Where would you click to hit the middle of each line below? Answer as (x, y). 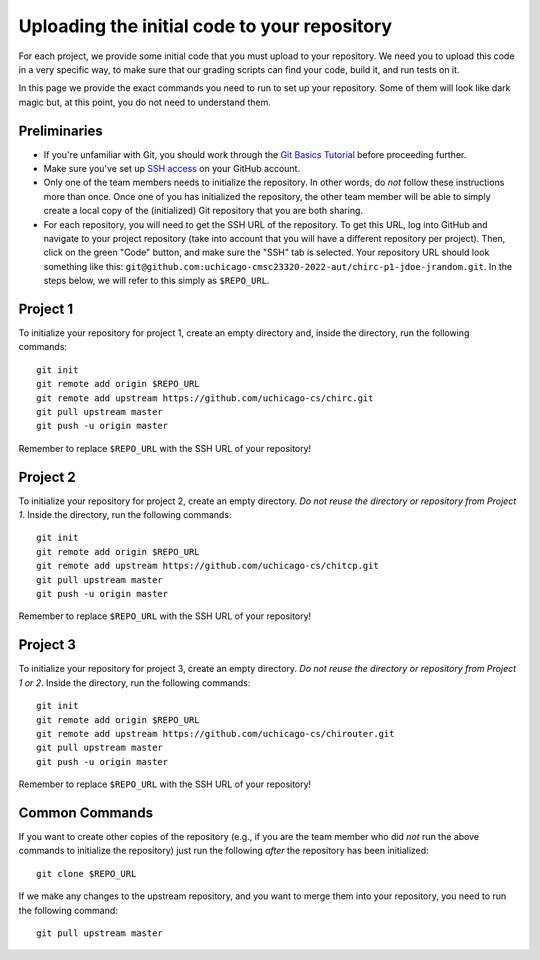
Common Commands (86, 812)
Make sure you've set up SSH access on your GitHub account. (171, 169)
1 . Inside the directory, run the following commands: (125, 515)
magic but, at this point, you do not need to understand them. (145, 102)
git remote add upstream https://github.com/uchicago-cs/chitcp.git (207, 566)
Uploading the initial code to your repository (205, 26)
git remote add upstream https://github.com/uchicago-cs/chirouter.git (215, 733)
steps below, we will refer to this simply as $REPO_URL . (156, 281)
